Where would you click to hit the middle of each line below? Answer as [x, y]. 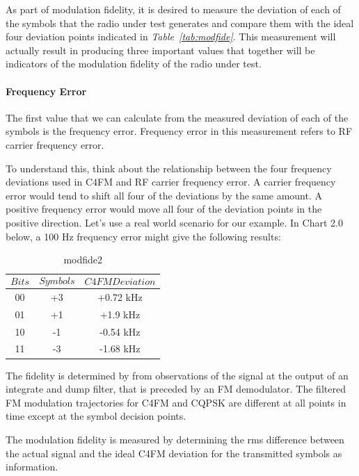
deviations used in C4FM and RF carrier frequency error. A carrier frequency [171, 182]
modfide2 [83, 260]
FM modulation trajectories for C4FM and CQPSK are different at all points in [176, 402]
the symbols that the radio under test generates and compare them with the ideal [180, 23]
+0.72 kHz [120, 296]
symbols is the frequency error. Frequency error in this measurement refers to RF [179, 131]
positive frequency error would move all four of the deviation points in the [164, 209]
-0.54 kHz [120, 331]
